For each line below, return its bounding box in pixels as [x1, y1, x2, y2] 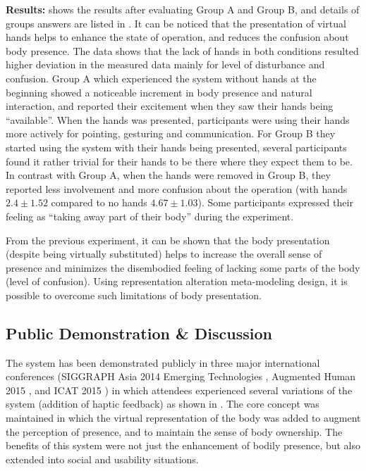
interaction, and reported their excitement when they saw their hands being [6, 99, 334, 113]
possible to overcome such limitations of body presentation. [6, 287, 262, 302]
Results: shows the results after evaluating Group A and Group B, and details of [6, 2, 360, 16]
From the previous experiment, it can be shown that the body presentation [6, 232, 330, 247]
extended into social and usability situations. [6, 451, 199, 466]
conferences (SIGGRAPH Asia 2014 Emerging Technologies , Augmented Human [6, 369, 356, 384]
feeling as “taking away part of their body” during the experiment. [6, 208, 294, 223]
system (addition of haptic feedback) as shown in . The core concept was [6, 396, 319, 411]
